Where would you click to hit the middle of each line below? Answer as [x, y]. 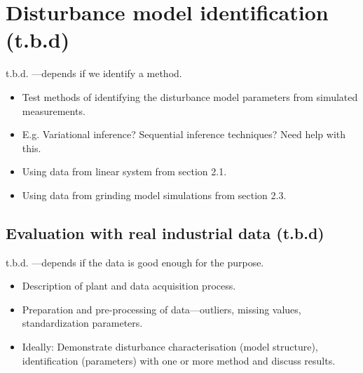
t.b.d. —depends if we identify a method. [94, 73]
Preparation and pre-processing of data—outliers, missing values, [162, 309]
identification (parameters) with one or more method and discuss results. [179, 360]
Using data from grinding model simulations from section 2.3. [154, 195]
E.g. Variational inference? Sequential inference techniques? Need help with [184, 134]
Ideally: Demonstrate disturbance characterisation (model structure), [170, 347]
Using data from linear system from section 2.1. [124, 171]
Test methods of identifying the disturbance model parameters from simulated [190, 96]
